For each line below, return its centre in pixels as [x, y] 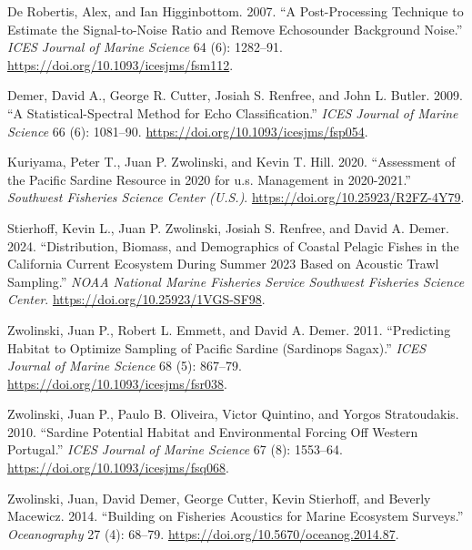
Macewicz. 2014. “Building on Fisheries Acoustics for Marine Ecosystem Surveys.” [236, 516]
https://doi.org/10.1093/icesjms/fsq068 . [118, 468]
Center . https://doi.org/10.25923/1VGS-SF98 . [136, 299]
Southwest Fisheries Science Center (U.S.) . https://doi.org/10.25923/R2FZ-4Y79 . [236, 197]
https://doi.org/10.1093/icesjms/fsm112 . [121, 64]
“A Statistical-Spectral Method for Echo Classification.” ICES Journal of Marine [233, 112]
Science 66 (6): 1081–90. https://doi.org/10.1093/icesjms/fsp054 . [188, 131]
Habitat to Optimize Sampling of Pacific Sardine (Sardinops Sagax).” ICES [217, 347]
